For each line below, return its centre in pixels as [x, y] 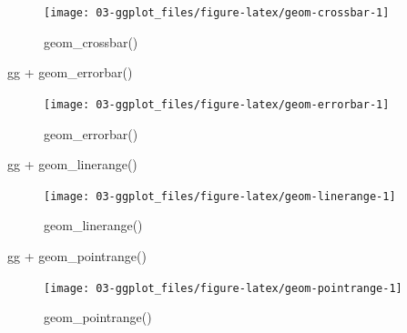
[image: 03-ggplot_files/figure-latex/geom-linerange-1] [220, 196]
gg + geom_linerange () [72, 164]
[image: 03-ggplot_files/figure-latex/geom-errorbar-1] [217, 104]
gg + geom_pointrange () [77, 255]
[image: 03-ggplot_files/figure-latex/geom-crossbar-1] [217, 13]
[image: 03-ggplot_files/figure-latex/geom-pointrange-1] [223, 288]
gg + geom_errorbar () [70, 72]
